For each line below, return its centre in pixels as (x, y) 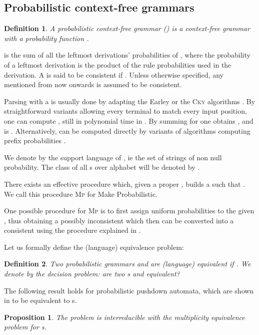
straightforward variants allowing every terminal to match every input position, (125, 111)
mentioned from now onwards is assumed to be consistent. (93, 84)
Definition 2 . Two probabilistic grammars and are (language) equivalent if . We (127, 264)
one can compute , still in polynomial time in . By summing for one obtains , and (129, 120)
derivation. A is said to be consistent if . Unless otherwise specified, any (114, 74)
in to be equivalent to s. (40, 300)
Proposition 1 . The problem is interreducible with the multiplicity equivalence (124, 317)
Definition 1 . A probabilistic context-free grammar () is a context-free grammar (127, 28)
